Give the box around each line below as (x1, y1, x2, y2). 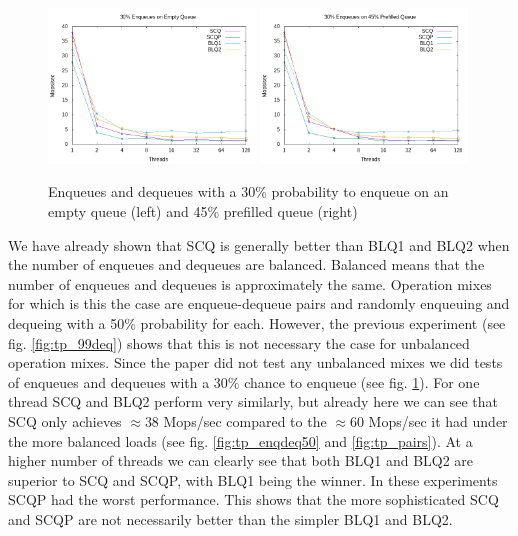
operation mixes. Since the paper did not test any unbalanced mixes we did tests (8, 352, 503, 373)
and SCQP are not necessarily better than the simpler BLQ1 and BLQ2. (8, 508, 453, 529)
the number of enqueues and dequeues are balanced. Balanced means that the (8, 254, 485, 275)
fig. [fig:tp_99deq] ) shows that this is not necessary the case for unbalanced (8, 332, 470, 353)
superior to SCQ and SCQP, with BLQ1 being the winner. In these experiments (8, 469, 498, 490)
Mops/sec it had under (368, 410, 508, 431)
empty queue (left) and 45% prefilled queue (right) (48, 201, 358, 221)
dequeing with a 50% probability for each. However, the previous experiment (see (8, 312, 506, 333)
